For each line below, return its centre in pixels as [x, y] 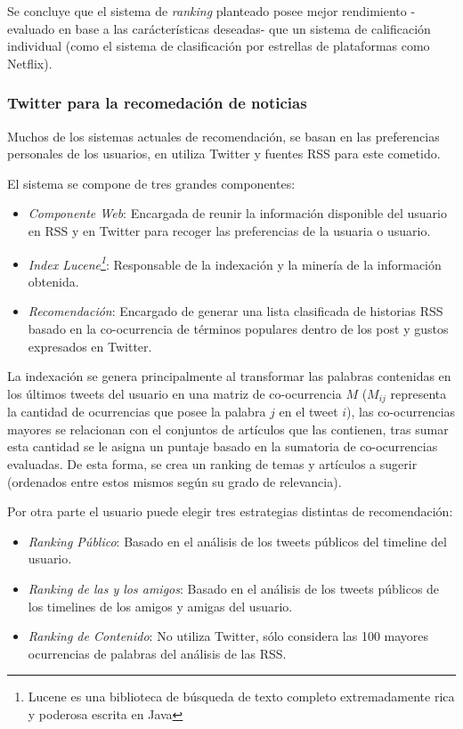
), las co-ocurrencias [401, 412]
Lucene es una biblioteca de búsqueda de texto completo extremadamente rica [241, 697]
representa [418, 393]
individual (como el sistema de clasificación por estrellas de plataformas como [219, 46]
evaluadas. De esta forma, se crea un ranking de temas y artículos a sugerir [212, 464]
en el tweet [309, 412]
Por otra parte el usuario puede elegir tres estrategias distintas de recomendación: [230, 511]
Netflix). [30, 63]
